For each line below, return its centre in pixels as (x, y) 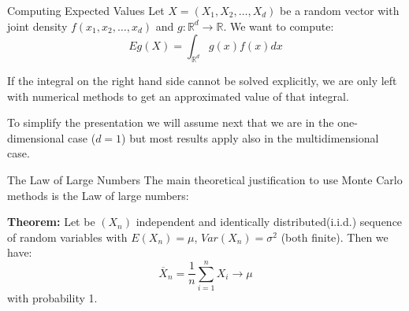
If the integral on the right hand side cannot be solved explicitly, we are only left (202, 80)
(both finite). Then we (335, 237)
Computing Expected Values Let (86, 10)
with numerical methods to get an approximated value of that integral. (178, 96)
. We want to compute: (279, 26)
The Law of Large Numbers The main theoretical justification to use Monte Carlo (205, 179)
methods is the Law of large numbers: (98, 195)
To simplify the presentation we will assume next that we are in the (171, 122)
